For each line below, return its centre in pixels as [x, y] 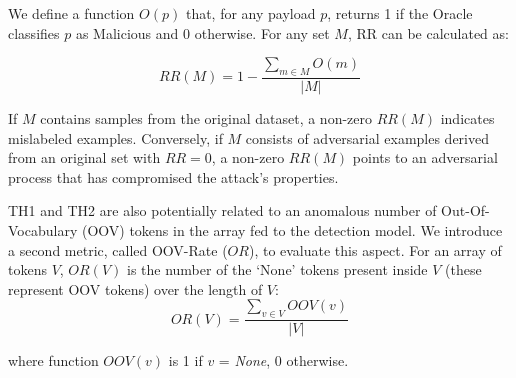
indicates [467, 118]
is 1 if [185, 360]
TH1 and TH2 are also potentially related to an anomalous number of [222, 210]
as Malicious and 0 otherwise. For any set [202, 32]
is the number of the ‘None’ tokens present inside [277, 269]
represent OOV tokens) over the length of [135, 288]
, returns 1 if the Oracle [400, 13]
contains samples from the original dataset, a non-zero [206, 118]
